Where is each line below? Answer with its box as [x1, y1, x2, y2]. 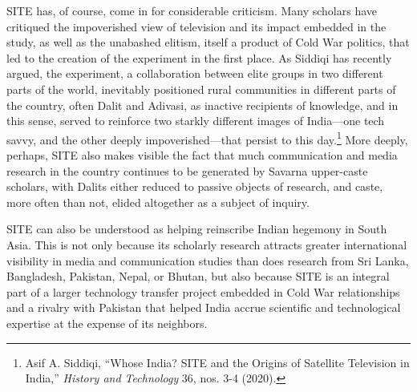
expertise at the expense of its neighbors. [6, 314, 208, 331]
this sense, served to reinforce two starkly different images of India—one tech [6, 112, 385, 129]
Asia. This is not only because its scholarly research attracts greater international [6, 236, 407, 253]
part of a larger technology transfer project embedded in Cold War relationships [6, 283, 400, 300]
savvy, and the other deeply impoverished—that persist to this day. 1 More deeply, [6, 128, 408, 148]
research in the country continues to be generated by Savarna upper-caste [6, 162, 368, 179]
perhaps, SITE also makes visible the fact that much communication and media [6, 147, 398, 163]
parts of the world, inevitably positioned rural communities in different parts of [6, 80, 396, 97]
